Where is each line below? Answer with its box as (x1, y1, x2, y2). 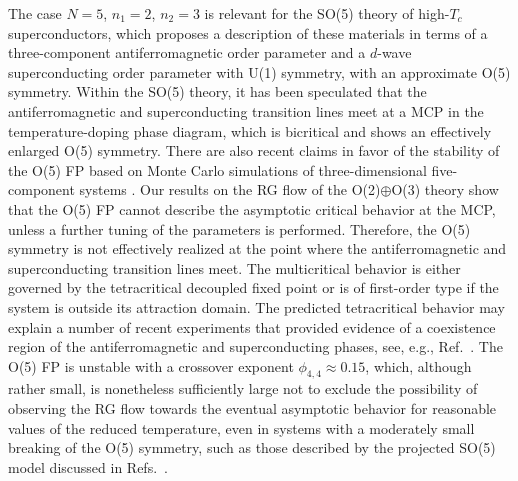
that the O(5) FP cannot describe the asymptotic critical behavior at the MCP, (8, 198, 496, 219)
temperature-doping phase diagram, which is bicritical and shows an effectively (8, 120, 492, 141)
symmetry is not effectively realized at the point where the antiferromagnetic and (8, 238, 507, 259)
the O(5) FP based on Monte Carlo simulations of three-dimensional (8, 159, 427, 180)
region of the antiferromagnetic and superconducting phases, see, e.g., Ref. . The (8, 336, 503, 357)
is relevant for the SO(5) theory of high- (204, 3, 450, 23)
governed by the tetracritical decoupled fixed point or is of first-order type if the (8, 277, 499, 298)
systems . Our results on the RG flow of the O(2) (79, 179, 381, 200)
